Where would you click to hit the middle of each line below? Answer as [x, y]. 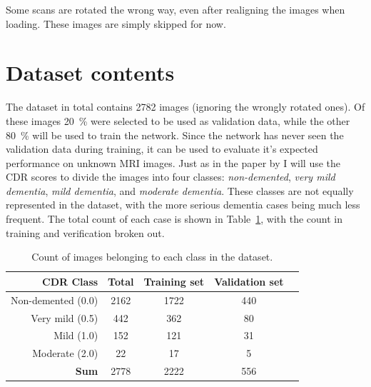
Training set [174, 281]
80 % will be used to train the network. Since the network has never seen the [175, 135]
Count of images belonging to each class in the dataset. [152, 257]
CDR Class [70, 281]
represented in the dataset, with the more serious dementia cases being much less [183, 205]
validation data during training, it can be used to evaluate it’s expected [162, 149]
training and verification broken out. [85, 232]
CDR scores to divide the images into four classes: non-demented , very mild [171, 177]
